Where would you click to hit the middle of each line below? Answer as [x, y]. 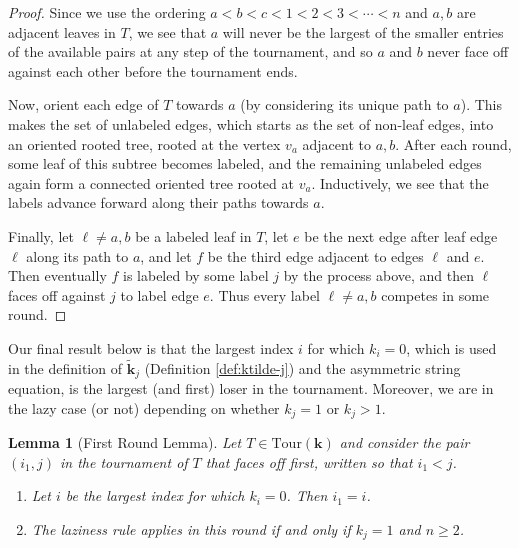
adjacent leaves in [62, 31]
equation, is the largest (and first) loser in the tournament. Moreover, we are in [251, 388]
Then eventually [57, 275]
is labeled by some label [195, 275]
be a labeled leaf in [193, 235]
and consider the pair [404, 442]
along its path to [77, 255]
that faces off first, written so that [309, 461]
